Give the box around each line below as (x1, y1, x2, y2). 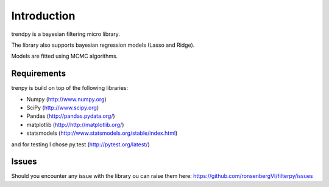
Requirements (11, 69, 66, 79)
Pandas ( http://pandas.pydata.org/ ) (26, 112, 115, 120)
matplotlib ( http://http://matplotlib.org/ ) (26, 121, 124, 128)
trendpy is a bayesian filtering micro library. (11, 30, 120, 38)
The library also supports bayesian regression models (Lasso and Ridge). (11, 41, 195, 49)
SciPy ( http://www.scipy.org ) (26, 104, 99, 112)
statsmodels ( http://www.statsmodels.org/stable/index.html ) (26, 129, 178, 137)
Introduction (11, 9, 76, 22)
